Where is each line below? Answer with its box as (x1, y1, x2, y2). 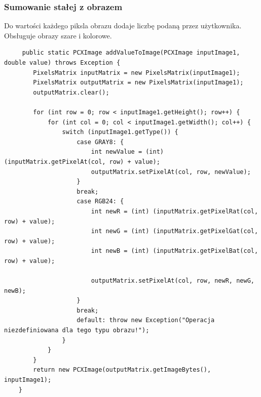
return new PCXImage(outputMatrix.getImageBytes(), (33, 366, 211, 374)
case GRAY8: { (77, 138, 124, 146)
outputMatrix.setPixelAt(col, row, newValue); (91, 168, 251, 175)
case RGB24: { (77, 198, 124, 205)
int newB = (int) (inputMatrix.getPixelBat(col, (91, 247, 258, 255)
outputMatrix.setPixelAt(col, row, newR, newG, (91, 277, 254, 285)
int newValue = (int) (91, 148, 164, 156)
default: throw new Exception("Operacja (77, 317, 215, 324)
